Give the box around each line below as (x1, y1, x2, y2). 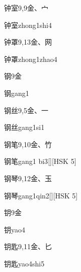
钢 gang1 (4, 87, 29, 98)
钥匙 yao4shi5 (4, 258, 45, 268)
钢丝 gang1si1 (4, 122, 45, 132)
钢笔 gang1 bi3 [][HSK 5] (4, 156, 76, 166)
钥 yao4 (4, 224, 25, 234)
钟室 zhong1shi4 (4, 19, 52, 30)
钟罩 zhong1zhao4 (4, 53, 57, 64)
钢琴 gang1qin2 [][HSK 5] (4, 190, 78, 200)
